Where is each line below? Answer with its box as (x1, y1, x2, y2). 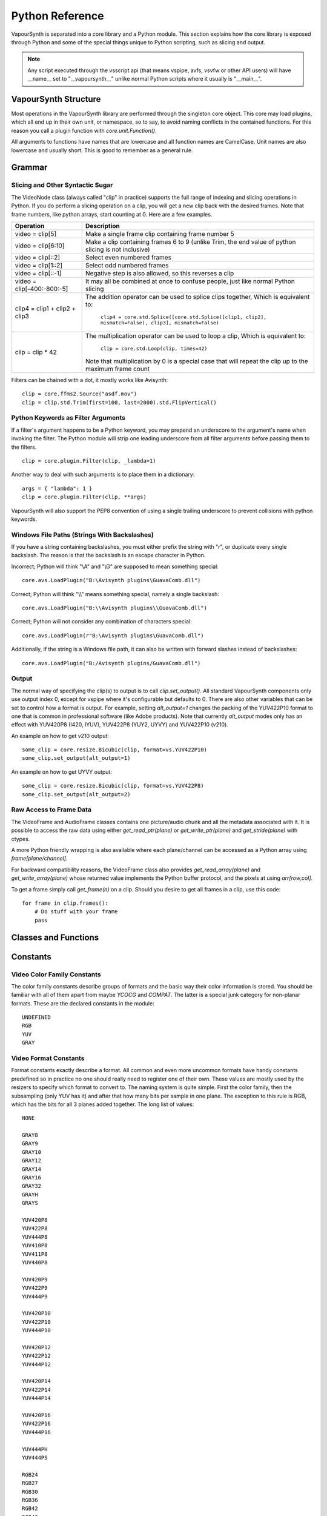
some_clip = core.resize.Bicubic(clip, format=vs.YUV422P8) (22, 782, 204, 790)
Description (85, 221, 121, 230)
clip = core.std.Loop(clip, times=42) (100, 345, 208, 352)
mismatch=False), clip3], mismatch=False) (100, 319, 219, 326)
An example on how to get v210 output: (11, 732, 109, 739)
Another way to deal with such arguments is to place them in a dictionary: (11, 471, 195, 478)
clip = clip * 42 (15, 348, 57, 357)
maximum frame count (85, 364, 150, 373)
